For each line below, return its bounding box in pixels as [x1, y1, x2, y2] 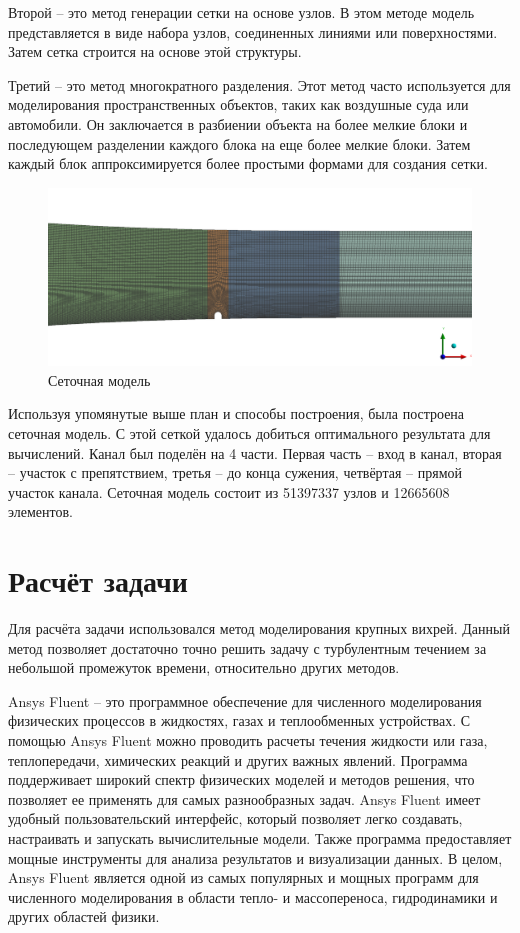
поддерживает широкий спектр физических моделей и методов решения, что [8, 769, 475, 790]
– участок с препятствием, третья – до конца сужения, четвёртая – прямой [8, 462, 462, 483]
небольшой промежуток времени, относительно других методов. [8, 657, 400, 678]
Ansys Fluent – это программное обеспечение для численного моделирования [8, 690, 482, 711]
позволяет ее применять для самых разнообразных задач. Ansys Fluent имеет [8, 788, 481, 809]
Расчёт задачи [8, 560, 188, 601]
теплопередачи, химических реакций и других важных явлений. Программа [8, 749, 468, 770]
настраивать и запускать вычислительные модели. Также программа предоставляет [8, 828, 512, 849]
